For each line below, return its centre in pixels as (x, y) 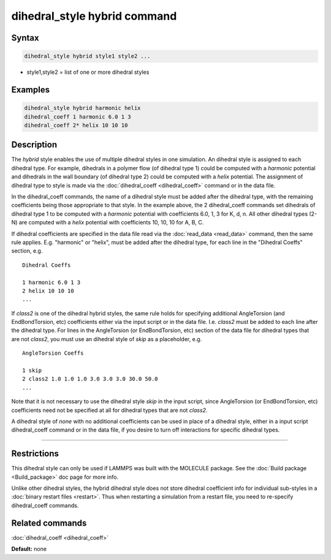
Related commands (49, 523)
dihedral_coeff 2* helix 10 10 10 (76, 125)
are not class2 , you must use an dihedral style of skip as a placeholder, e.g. (107, 339)
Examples (31, 89)
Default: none (29, 549)
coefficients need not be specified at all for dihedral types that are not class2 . (109, 410)
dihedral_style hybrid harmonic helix (82, 108)
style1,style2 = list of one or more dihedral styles (88, 72)
